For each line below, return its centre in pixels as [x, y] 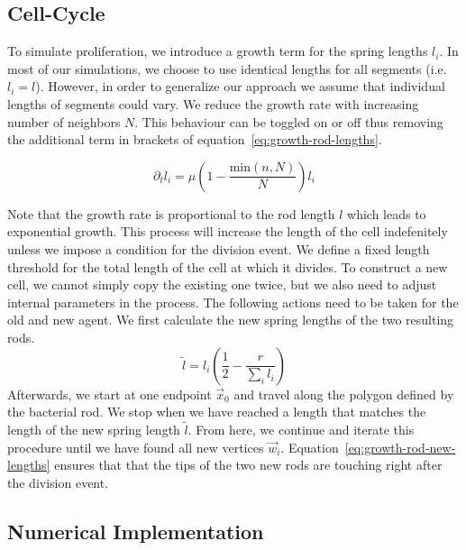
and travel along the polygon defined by [344, 394]
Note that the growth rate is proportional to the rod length [171, 213]
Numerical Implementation [136, 531]
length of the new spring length [94, 429]
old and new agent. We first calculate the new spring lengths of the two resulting [231, 320]
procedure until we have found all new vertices [136, 447]
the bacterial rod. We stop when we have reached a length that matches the [217, 412]
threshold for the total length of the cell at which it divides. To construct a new [228, 266]
